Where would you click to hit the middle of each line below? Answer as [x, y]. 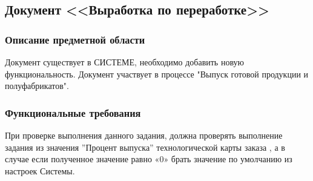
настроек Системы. [40, 170]
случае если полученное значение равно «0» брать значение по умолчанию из [149, 159]
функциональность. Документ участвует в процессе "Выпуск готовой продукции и [157, 74]
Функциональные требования [73, 112]
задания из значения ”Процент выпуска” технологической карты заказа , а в [145, 147]
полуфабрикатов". [37, 86]
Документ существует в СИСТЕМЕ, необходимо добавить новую [124, 62]
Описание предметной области [75, 39]
